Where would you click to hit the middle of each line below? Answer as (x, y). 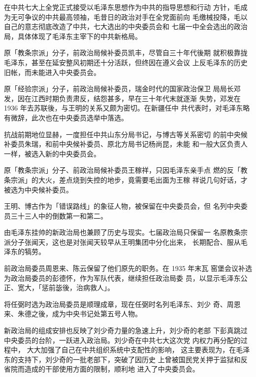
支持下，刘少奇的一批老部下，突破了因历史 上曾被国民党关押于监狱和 (129, 359)
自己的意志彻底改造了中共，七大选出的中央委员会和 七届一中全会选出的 (119, 26)
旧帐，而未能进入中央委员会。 (52, 72)
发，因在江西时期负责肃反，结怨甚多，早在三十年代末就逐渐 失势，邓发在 (122, 98)
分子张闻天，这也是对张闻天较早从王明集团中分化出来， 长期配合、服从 (126, 242)
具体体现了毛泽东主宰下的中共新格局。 (80, 36)
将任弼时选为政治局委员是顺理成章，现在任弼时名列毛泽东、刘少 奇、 (115, 304)
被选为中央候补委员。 (38, 189)
